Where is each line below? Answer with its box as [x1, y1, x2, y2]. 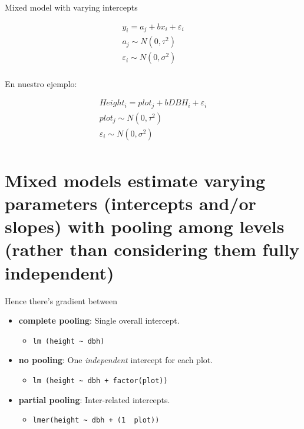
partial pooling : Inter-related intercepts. [18, 393, 170, 405]
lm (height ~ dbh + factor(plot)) [32, 377, 168, 385]
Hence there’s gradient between [5, 294, 118, 307]
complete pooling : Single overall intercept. [18, 314, 180, 327]
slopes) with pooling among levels [5, 214, 285, 238]
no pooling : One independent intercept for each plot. [18, 354, 213, 366]
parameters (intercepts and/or [5, 191, 256, 215]
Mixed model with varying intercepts [5, 1, 138, 13]
